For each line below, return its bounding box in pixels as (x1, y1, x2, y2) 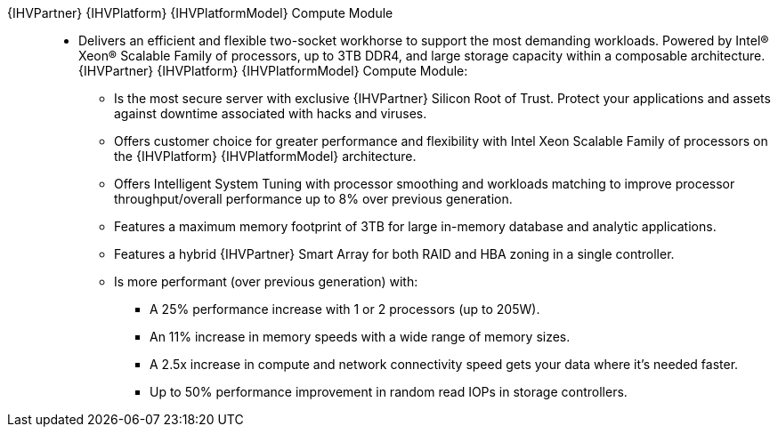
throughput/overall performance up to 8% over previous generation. (114, 191, 513, 206)
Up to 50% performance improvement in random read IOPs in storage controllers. (150, 384, 628, 399)
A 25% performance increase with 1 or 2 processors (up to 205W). (150, 301, 540, 317)
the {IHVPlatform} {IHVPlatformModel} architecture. (114, 149, 417, 164)
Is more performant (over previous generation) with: (114, 274, 418, 289)
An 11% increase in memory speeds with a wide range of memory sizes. (150, 329, 571, 344)
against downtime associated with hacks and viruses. (114, 106, 427, 121)
